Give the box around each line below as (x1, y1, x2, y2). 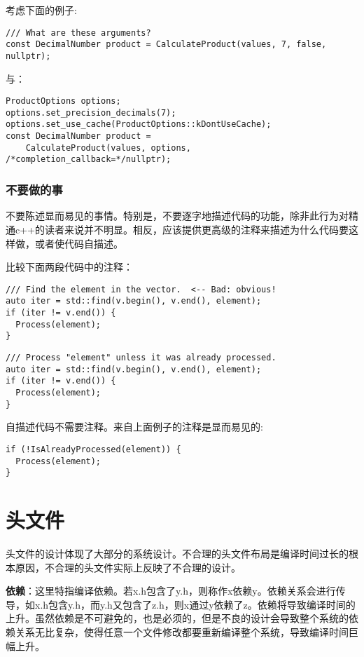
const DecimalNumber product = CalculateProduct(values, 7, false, (6, 39, 327, 50)
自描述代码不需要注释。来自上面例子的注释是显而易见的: (6, 419, 263, 434)
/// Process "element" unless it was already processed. (6, 352, 276, 363)
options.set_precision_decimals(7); (6, 107, 176, 118)
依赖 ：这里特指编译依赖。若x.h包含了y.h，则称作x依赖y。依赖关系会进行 (6, 583, 336, 598)
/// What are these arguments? (6, 27, 151, 38)
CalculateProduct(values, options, (25, 142, 191, 153)
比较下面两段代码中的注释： (6, 259, 133, 274)
